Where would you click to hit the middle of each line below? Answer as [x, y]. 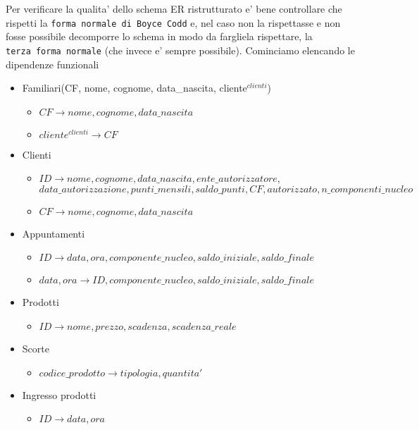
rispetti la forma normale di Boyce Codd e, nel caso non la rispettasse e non [173, 22]
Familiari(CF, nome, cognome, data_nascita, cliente [135, 88]
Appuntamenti [54, 233]
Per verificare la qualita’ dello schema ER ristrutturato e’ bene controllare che [174, 8]
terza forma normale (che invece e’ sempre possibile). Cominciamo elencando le [180, 50]
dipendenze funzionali [52, 64]
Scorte [36, 349]
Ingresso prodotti [59, 394]
